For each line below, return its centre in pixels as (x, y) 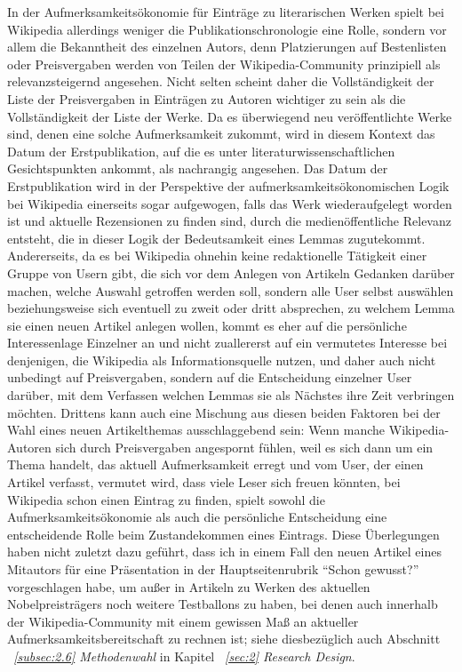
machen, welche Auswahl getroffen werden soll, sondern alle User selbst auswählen (231, 290)
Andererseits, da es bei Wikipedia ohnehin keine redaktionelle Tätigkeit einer (217, 256)
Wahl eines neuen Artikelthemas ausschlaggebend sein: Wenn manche (196, 430)
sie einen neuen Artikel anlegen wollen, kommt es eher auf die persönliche (207, 325)
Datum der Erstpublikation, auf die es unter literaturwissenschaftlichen (201, 151)
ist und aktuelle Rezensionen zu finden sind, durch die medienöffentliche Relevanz (229, 221)
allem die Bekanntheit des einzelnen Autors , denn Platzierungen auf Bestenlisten (227, 47)
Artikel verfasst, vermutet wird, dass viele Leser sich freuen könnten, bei (204, 482)
